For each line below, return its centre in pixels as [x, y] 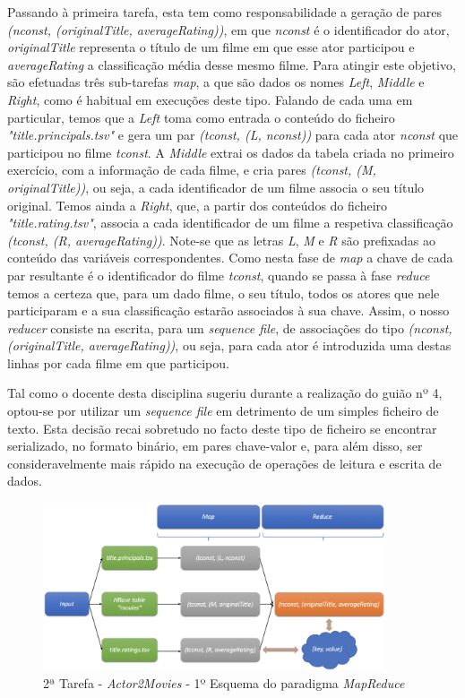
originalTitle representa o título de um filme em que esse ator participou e [211, 47]
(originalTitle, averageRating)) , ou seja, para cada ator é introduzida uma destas [229, 345]
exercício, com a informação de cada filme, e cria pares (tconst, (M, [192, 170]
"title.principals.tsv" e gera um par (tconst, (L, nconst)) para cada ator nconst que [233, 135]
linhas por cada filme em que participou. [118, 362]
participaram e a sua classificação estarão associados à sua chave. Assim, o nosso [228, 310]
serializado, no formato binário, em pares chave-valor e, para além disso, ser [215, 446]
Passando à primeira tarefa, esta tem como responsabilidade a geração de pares [225, 12]
